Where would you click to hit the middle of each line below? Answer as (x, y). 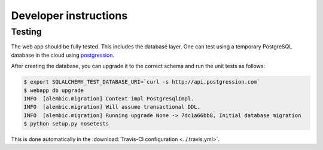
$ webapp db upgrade (54, 90)
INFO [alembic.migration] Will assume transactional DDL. (112, 107)
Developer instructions (69, 16)
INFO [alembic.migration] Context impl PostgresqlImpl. (109, 98)
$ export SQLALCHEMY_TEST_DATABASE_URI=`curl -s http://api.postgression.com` (142, 82)
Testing (26, 32)
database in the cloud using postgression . (63, 55)
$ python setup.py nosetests (66, 124)
